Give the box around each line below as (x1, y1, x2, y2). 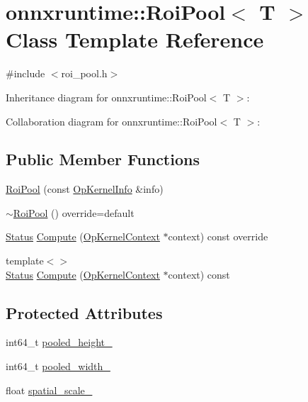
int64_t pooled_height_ (6, 335, 113, 350)
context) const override (168, 229, 268, 244)
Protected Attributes (6, 301, 163, 323)
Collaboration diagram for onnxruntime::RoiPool (6, 113, 217, 128)
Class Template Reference (6, 25, 264, 54)
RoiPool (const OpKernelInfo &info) (6, 182, 164, 196)
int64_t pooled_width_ (6, 359, 110, 374)
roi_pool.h (61, 66, 108, 81)
